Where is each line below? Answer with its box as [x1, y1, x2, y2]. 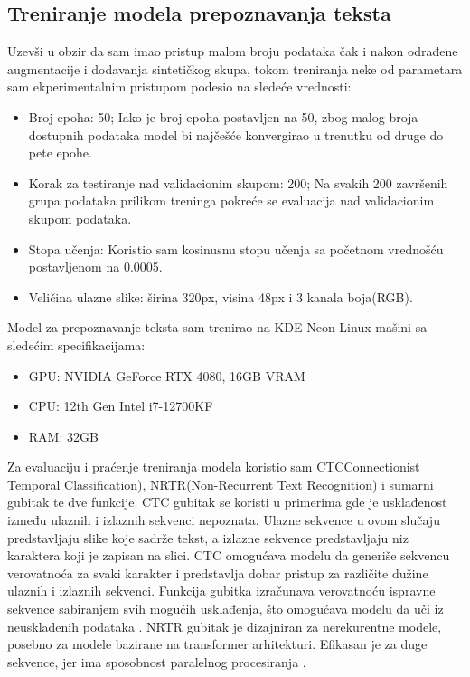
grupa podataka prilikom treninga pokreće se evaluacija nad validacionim [28, 191, 435, 210]
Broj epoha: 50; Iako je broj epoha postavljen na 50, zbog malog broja [28, 107, 418, 126]
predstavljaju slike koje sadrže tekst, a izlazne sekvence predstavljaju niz [7, 528, 409, 547]
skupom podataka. [28, 208, 132, 227]
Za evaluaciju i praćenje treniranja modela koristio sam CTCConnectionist [7, 457, 420, 476]
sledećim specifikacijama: [7, 335, 146, 354]
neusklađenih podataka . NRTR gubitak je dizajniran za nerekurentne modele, [7, 616, 442, 635]
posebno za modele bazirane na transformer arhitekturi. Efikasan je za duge [7, 634, 428, 653]
